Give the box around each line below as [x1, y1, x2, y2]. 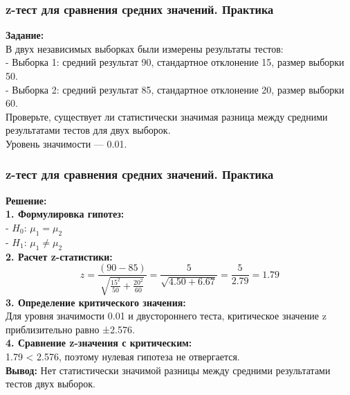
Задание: [6, 28, 44, 42]
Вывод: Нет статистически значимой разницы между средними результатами [6, 362, 331, 377]
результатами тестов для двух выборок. [6, 123, 171, 137]
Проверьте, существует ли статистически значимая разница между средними [6, 109, 328, 123]
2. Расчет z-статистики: [6, 249, 113, 263]
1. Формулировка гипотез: [6, 207, 125, 221]
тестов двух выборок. [6, 376, 95, 391]
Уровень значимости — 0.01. [6, 136, 127, 150]
